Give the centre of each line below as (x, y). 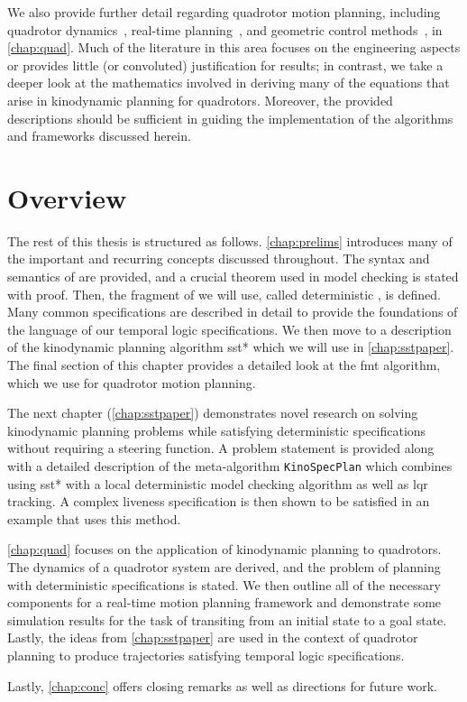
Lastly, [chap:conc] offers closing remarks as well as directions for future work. (222, 685)
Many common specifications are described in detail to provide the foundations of (233, 312)
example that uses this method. (94, 518)
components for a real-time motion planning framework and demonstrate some (224, 602)
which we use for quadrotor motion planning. (132, 382)
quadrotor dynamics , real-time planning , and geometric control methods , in (225, 29)
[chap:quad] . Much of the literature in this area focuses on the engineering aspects (234, 47)
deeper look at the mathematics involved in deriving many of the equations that (229, 83)
